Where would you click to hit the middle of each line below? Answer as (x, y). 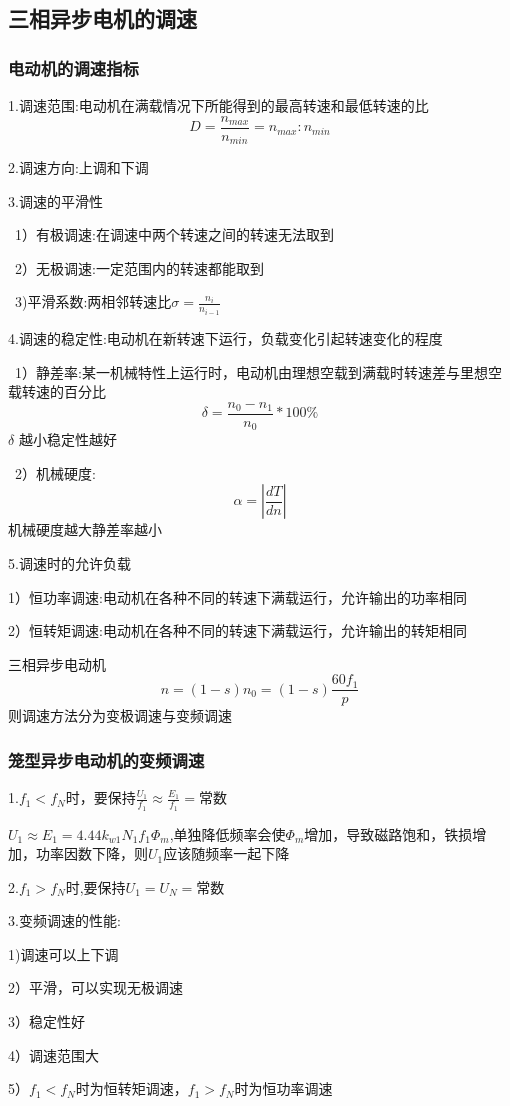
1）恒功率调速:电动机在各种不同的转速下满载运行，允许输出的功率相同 (237, 596)
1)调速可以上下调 (63, 953)
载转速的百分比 (57, 391)
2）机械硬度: (55, 472)
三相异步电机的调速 (102, 18)
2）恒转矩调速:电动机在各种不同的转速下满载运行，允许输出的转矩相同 (237, 630)
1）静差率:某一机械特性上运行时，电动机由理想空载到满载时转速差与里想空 (258, 371)
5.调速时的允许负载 (69, 563)
